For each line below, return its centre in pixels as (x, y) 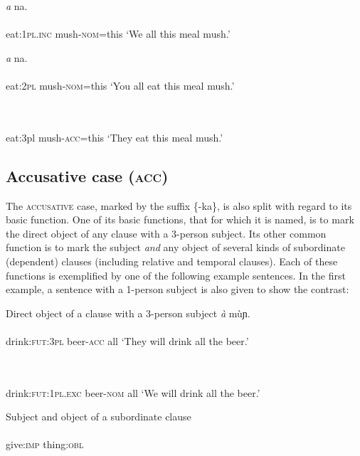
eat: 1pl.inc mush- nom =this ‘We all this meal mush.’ (118, 34)
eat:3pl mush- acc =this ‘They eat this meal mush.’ (115, 137)
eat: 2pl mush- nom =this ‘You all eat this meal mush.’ (120, 85)
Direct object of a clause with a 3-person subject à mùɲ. (128, 313)
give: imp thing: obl (45, 444)
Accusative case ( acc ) (87, 175)
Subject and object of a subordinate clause (99, 417)
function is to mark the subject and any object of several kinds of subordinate (175, 247)
